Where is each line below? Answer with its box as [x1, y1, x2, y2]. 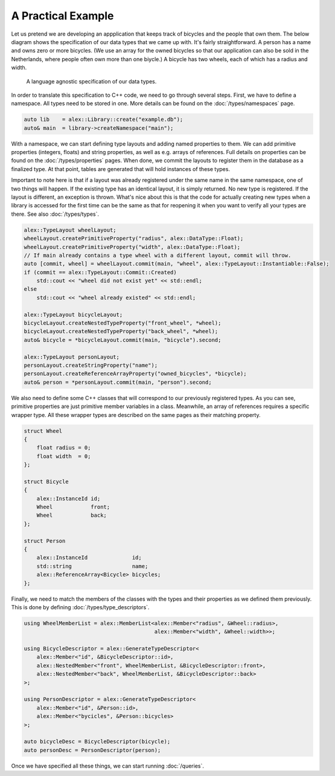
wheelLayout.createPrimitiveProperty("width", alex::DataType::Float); [24, 244, 241, 250]
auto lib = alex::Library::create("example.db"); [24, 116, 183, 123]
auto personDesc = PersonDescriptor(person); [24, 746, 161, 754]
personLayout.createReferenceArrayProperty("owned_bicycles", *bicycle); [24, 370, 247, 377]
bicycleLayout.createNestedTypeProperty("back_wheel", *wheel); [24, 328, 219, 335]
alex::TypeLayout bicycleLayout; [24, 311, 123, 318]
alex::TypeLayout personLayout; [24, 354, 120, 360]
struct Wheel [24, 427, 63, 435]
